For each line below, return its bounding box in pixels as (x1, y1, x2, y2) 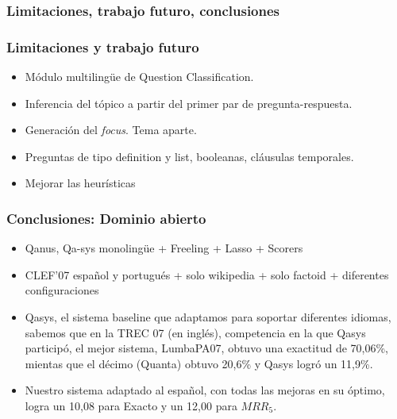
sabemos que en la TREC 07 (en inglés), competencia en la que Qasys (25, 324, 366, 340)
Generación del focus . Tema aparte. (25, 121, 197, 138)
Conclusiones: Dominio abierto (6, 208, 206, 228)
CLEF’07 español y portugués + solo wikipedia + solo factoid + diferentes (25, 266, 389, 283)
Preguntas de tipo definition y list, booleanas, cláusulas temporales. (25, 148, 354, 164)
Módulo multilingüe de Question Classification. (25, 68, 254, 85)
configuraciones (25, 282, 99, 298)
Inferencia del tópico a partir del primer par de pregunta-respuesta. (25, 94, 353, 111)
